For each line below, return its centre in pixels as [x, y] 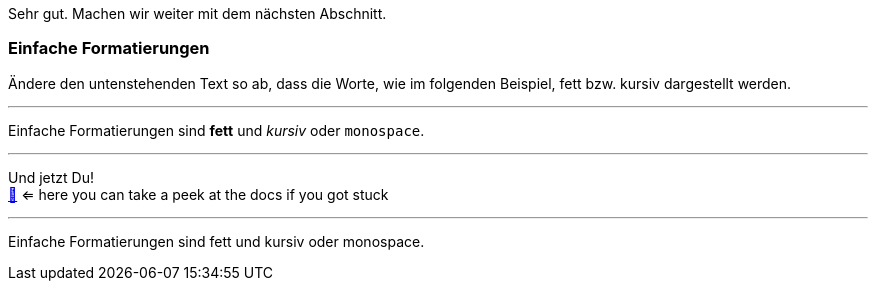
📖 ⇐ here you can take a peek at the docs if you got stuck [198, 194]
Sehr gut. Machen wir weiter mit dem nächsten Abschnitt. [197, 13]
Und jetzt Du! [51, 177]
